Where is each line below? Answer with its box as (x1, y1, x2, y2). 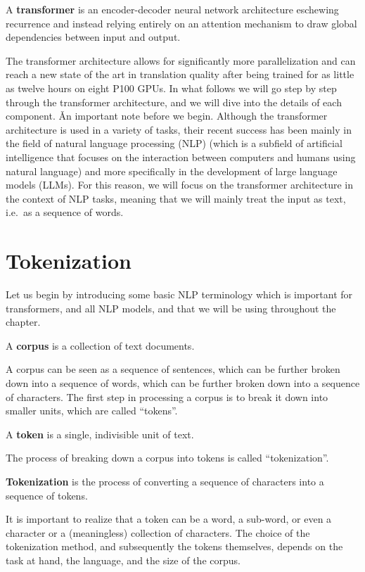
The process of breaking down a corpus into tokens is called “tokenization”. (6, 450, 329, 465)
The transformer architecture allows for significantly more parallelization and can (6, 53, 356, 68)
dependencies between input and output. (6, 30, 181, 44)
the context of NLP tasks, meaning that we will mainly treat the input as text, (6, 191, 346, 205)
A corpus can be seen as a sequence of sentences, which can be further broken (6, 362, 340, 376)
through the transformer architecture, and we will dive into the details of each (6, 94, 342, 109)
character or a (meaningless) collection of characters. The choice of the (6, 525, 310, 540)
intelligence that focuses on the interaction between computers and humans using (6, 149, 356, 164)
